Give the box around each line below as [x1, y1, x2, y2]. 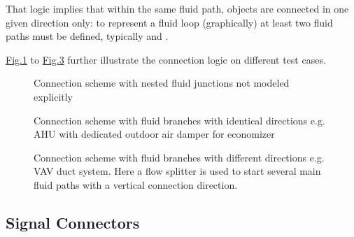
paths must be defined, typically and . [6, 29, 169, 43]
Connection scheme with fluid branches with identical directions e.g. [34, 113, 325, 127]
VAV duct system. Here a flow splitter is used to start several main [34, 164, 321, 178]
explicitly [34, 89, 73, 103]
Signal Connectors [6, 211, 140, 233]
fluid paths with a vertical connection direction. [34, 177, 238, 192]
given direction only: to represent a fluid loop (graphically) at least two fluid [6, 15, 333, 29]
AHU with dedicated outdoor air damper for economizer [34, 127, 275, 141]
